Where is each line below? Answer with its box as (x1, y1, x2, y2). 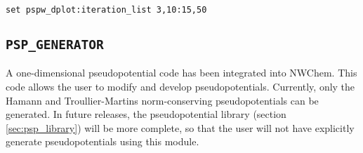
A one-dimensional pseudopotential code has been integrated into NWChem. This (6, 65, 357, 80)
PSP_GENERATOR (6, 37, 104, 53)
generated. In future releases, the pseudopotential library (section (6, 107, 286, 121)
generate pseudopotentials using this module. (6, 134, 199, 149)
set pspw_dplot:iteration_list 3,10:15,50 (6, 5, 207, 15)
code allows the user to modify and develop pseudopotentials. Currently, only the (6, 79, 355, 94)
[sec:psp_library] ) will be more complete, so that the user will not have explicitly (6, 120, 355, 135)
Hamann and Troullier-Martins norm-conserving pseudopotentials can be (6, 93, 319, 107)
